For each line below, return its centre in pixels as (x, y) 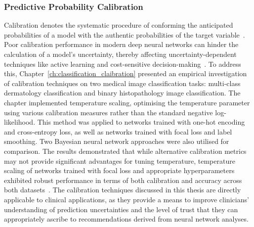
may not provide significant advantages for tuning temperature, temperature (120, 160)
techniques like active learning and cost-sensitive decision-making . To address (123, 64)
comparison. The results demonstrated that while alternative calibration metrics (125, 151)
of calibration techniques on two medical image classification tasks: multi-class (122, 83)
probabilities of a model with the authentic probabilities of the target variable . (125, 34)
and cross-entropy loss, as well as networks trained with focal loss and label (118, 131)
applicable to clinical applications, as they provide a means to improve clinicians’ (127, 199)
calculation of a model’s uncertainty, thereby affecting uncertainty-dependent (120, 54)
